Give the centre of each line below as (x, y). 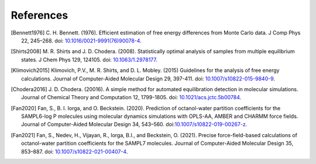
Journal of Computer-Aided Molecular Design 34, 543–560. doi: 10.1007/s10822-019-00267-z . (134, 124)
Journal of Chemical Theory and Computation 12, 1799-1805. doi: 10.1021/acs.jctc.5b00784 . (131, 97)
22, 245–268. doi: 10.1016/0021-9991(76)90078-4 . (81, 40)
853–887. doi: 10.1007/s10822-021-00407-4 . (75, 151)
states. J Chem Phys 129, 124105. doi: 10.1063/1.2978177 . (90, 60)
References (39, 15)
